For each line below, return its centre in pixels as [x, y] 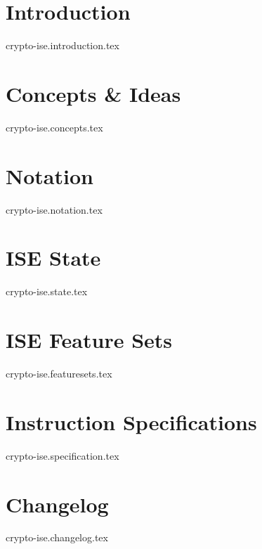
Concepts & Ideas [93, 93]
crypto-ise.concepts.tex [54, 127]
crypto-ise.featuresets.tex [59, 373]
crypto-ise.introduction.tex [63, 45]
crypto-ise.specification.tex [63, 455]
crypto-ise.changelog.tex [57, 537]
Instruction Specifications [131, 421]
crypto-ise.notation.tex [54, 209]
